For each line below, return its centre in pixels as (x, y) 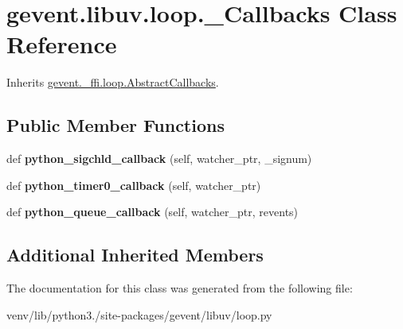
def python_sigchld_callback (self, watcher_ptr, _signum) (159, 159)
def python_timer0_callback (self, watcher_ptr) (134, 185)
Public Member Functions (115, 125)
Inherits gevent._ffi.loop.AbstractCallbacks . (113, 82)
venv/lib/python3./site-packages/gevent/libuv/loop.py (139, 314)
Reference (62, 44)
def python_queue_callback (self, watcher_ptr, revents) (153, 212)
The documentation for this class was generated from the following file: (180, 288)
